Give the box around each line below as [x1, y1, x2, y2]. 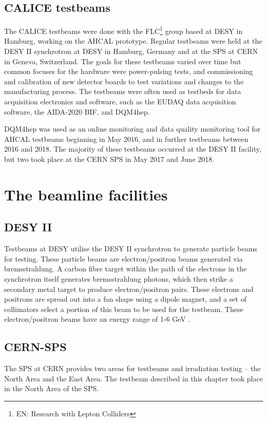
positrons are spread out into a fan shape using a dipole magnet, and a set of [4, 293, 246, 304]
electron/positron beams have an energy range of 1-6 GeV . [4, 314, 190, 324]
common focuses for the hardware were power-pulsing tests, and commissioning [4, 66, 253, 77]
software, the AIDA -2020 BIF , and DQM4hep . [4, 106, 150, 117]
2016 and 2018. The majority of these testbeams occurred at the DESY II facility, [4, 143, 261, 154]
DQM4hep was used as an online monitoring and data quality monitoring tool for [4, 123, 261, 134]
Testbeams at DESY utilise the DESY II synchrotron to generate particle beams [4, 243, 257, 254]
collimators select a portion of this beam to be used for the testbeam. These [4, 303, 243, 314]
